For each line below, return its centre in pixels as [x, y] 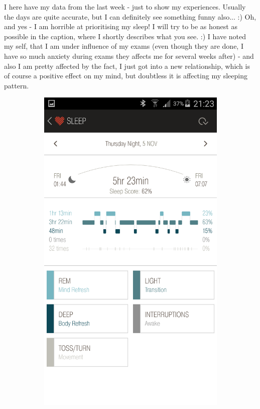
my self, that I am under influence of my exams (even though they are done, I [124, 46]
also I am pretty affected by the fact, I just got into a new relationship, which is [127, 66]
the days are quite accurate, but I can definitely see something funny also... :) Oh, [130, 16]
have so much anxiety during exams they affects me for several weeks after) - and [129, 56]
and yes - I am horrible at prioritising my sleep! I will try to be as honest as [121, 26]
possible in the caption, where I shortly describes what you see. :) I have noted [125, 36]
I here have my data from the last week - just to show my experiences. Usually [125, 7]
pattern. [17, 85]
